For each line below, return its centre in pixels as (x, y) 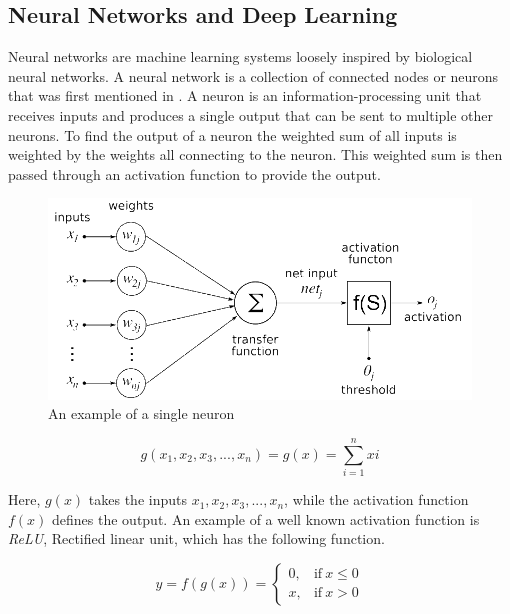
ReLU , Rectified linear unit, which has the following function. (196, 538)
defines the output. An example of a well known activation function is (266, 518)
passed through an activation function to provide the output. (194, 173)
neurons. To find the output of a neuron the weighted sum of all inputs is (232, 134)
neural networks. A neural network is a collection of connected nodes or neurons (253, 75)
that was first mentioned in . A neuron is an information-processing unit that (245, 95)
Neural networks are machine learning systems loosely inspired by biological (240, 56)
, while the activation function (376, 499)
